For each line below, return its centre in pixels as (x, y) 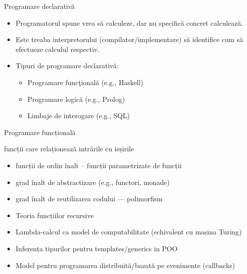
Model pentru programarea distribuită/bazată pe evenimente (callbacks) (125, 265)
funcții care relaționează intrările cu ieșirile (69, 149)
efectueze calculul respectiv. (58, 49)
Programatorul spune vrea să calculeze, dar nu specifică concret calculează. (129, 23)
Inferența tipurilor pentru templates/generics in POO (97, 248)
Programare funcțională (40, 132)
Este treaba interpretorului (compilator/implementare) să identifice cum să (129, 39)
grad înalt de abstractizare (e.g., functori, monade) (93, 182)
